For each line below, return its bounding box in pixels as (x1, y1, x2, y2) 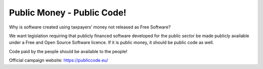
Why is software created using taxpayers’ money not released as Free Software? (9, 24, 171, 30)
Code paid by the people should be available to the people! (9, 48, 128, 54)
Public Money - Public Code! (9, 7, 127, 18)
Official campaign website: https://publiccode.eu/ (9, 57, 108, 63)
